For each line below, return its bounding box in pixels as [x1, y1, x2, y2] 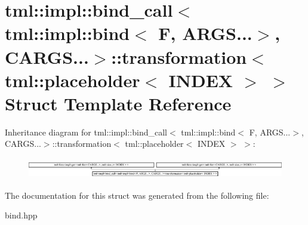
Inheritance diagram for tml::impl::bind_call [5, 125, 168, 138]
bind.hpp [5, 209, 38, 221]
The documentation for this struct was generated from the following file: [5, 189, 269, 201]
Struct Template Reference [5, 91, 232, 115]
